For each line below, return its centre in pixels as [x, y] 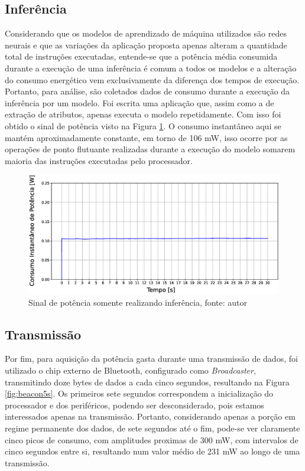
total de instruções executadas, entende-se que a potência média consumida [141, 56]
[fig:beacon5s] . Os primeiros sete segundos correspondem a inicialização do [139, 393]
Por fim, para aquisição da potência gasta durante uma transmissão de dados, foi [151, 359]
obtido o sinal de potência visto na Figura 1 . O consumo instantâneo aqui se [143, 125]
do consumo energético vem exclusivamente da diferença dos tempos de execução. [152, 79]
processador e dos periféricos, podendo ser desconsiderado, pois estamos [134, 405]
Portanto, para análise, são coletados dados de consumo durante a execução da [147, 91]
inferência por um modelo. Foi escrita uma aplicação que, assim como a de [139, 102]
